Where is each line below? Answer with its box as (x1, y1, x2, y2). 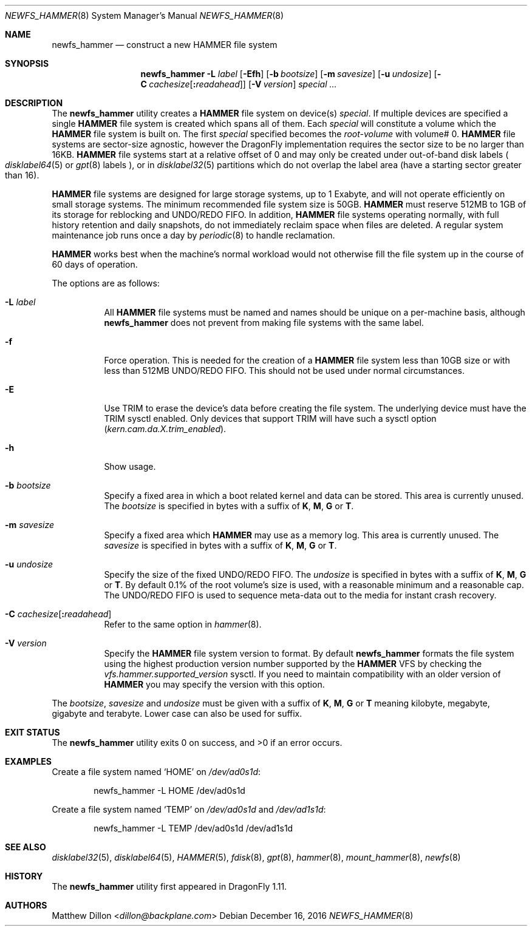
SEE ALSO (5, 842, 46, 852)
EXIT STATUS (5, 727, 60, 737)
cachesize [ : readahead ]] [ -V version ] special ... (149, 79, 337, 89)
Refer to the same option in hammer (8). (104, 619, 262, 629)
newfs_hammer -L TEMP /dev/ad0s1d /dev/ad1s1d (94, 823, 293, 833)
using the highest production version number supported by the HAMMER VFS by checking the (104, 658, 482, 669)
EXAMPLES (5, 756, 52, 767)
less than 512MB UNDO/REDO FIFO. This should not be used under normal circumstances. (104, 365, 465, 376)
